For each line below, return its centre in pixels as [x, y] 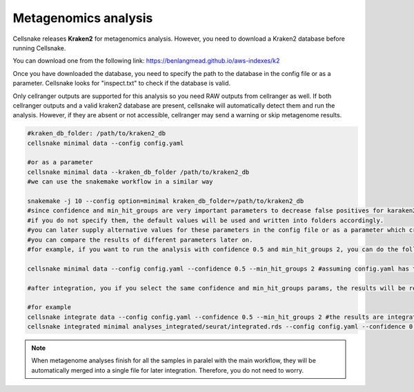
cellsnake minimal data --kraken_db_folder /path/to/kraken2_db [138, 172]
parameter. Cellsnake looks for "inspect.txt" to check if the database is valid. [122, 84]
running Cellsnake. [39, 48]
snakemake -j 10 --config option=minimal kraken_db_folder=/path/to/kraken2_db [166, 201]
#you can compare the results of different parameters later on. [140, 239]
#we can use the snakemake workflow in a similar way [120, 182]
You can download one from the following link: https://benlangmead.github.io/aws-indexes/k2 [146, 61]
